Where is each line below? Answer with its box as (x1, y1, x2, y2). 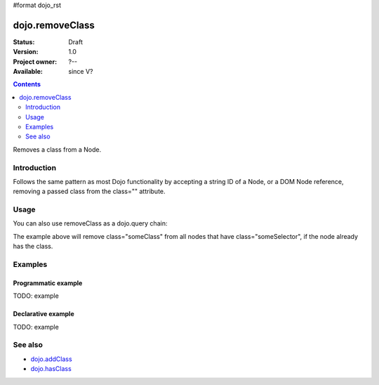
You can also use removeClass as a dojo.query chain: (13, 219, 168, 228)
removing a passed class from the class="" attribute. (13, 187, 166, 196)
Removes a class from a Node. (13, 145, 102, 154)
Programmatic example (13, 278, 83, 287)
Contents (13, 80, 41, 89)
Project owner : (13, 57, 58, 66)
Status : (13, 37, 35, 46)
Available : (13, 67, 44, 76)
